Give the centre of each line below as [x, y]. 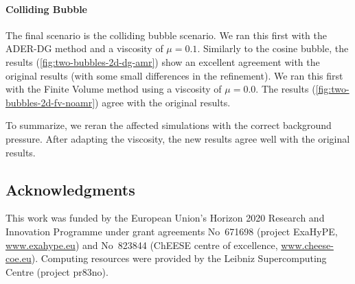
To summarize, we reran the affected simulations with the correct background [169, 125]
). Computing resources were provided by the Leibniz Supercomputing [179, 258]
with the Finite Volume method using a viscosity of [114, 89]
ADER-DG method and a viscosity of [84, 48]
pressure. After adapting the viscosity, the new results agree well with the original [178, 138]
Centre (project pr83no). [57, 271]
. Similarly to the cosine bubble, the [273, 48]
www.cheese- [307, 245]
